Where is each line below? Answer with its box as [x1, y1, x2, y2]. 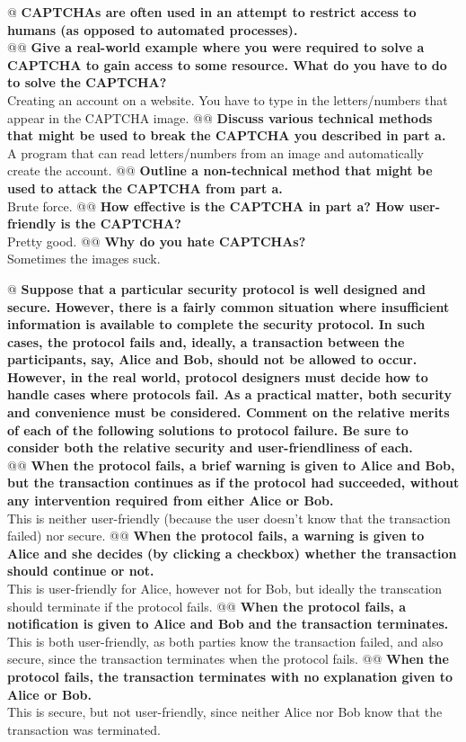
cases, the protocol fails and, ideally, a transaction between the [7, 332, 405, 351]
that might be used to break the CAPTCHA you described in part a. [7, 126, 446, 145]
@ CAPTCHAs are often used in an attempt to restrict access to [7, 3, 417, 21]
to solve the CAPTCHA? [7, 73, 167, 92]
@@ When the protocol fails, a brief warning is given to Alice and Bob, [7, 455, 455, 474]
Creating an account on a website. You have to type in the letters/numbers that [7, 90, 448, 109]
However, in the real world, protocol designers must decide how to [7, 367, 428, 386]
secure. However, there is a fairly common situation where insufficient [7, 297, 450, 316]
